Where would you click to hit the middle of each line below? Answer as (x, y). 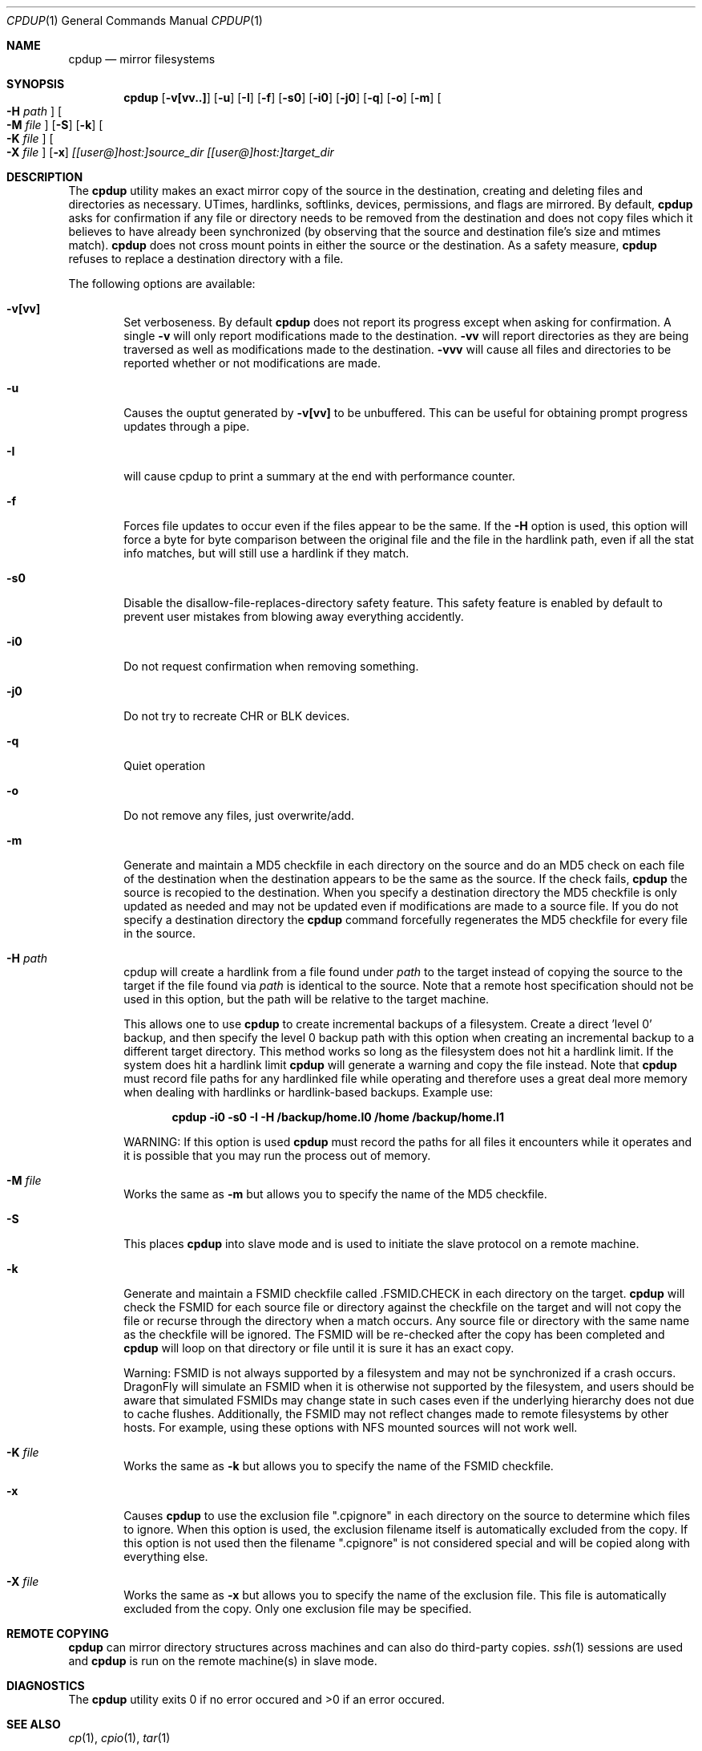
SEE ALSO (34, 1724)
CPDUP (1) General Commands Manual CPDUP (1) (135, 20)
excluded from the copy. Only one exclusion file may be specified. (298, 1609)
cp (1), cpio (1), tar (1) (119, 1738)
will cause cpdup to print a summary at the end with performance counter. (319, 476)
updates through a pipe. (187, 426)
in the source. (160, 933)
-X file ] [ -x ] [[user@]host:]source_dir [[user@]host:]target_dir (170, 152)
